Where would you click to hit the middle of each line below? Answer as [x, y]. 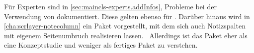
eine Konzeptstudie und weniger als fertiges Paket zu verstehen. [101, 45]
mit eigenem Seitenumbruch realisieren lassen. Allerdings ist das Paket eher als [126, 35]
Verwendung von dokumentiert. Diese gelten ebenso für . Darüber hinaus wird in [127, 16]
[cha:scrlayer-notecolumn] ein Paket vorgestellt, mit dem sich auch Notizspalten [125, 26]
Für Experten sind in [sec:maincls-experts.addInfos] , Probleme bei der [110, 6]
